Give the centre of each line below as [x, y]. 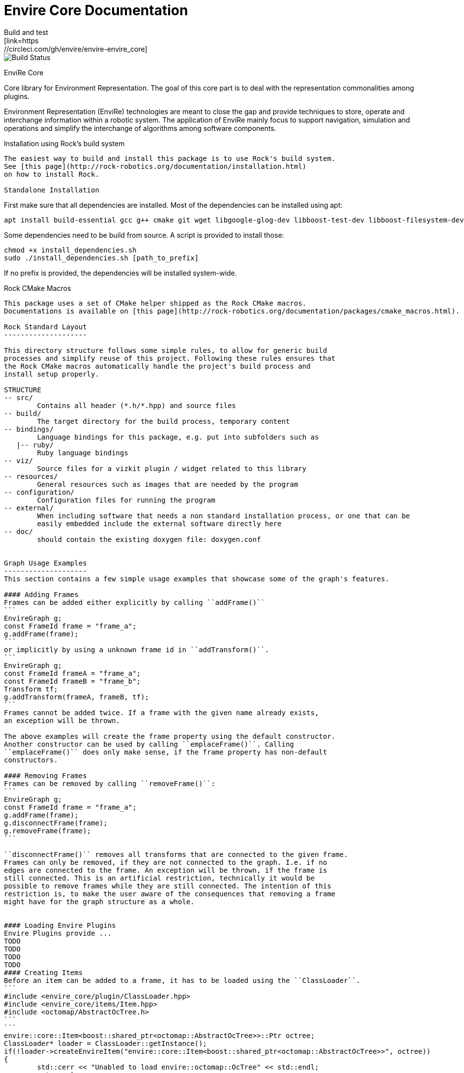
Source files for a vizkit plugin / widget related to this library [172, 468]
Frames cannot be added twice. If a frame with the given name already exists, [161, 712]
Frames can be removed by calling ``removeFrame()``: [110, 783]
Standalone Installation [52, 190]
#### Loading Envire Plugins [60, 925]
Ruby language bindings [83, 453]
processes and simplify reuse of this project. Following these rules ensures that [170, 358]
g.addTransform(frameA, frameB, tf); [77, 697]
